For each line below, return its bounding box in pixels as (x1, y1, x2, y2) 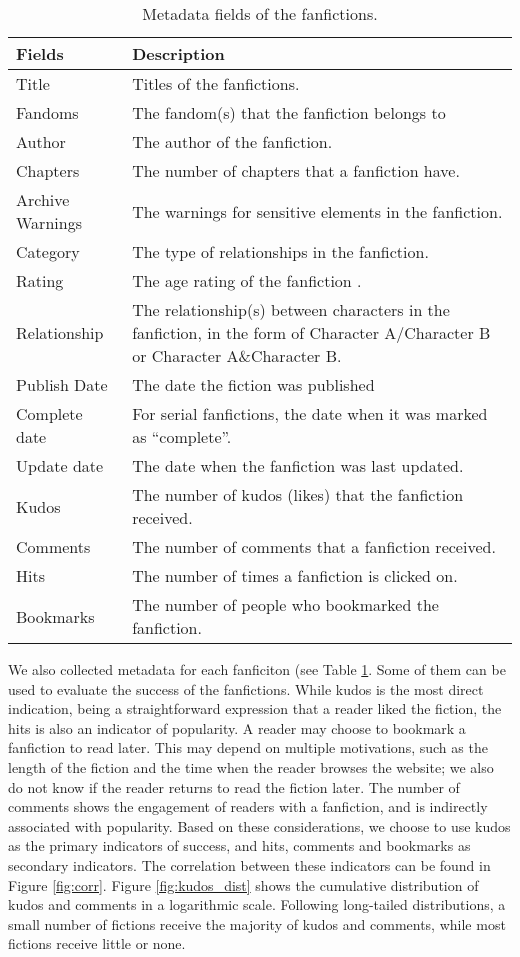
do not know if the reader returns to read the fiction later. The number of (8, 776, 460, 797)
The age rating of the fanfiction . (132, 269, 362, 292)
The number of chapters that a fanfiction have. (132, 159, 460, 182)
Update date (16, 454, 104, 477)
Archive (16, 188, 70, 211)
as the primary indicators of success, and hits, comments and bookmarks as (8, 835, 471, 856)
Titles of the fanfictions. (132, 72, 300, 95)
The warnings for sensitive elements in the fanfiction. (132, 199, 503, 223)
